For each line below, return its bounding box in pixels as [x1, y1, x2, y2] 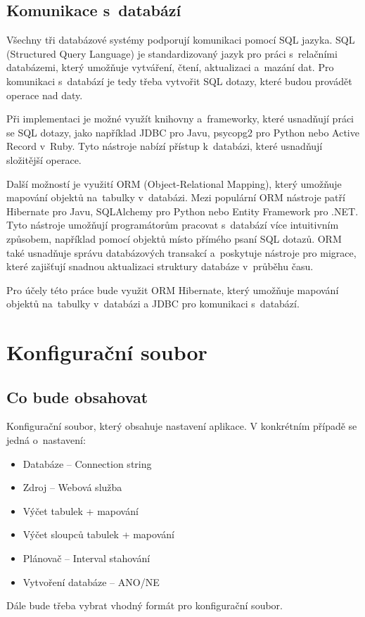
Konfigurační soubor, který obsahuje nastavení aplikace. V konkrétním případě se [6, 419, 357, 433]
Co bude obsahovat [6, 386, 148, 407]
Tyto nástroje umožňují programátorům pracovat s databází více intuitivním [6, 217, 339, 232]
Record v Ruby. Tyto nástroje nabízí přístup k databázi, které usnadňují [6, 139, 323, 153]
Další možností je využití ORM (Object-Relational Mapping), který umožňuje [6, 176, 342, 191]
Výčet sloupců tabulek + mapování [23, 527, 174, 542]
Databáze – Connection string [23, 456, 152, 471]
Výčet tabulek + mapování [23, 503, 139, 518]
